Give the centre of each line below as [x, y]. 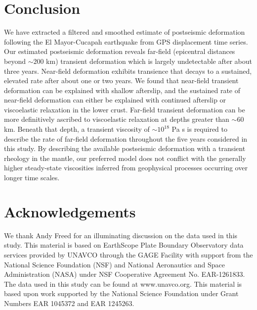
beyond [15, 61]
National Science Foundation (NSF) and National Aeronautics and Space [115, 264]
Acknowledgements [70, 211]
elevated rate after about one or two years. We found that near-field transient [121, 80]
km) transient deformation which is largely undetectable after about [149, 61]
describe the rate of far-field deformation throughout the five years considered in [126, 138]
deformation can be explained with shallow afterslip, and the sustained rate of [122, 90]
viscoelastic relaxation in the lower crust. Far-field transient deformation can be [125, 109]
